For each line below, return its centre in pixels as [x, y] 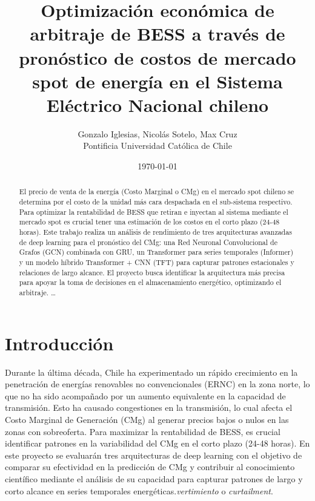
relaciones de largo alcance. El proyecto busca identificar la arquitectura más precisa [152, 272]
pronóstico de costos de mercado [157, 57]
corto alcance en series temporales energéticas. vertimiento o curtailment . [139, 490]
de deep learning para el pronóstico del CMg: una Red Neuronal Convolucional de [148, 242]
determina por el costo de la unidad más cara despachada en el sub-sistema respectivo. [156, 202]
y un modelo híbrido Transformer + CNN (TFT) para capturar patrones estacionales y [157, 262]
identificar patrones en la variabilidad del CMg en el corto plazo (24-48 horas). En [157, 443]
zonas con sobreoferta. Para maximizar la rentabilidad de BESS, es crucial [143, 431]
